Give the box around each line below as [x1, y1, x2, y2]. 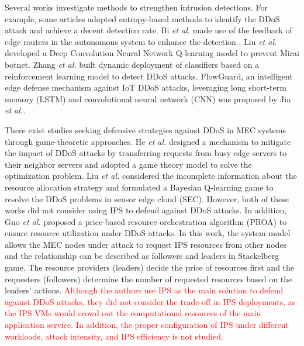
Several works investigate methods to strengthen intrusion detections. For [5, 1, 268, 13]
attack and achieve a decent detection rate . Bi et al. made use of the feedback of [5, 24, 292, 36]
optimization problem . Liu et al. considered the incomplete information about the [5, 169, 297, 182]
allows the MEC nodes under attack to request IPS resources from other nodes [5, 238, 287, 250]
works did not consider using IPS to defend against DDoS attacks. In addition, [5, 204, 287, 216]
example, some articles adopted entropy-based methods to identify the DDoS [5, 12, 280, 25]
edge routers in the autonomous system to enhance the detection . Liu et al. [5, 35, 277, 47]
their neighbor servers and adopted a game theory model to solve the [5, 158, 252, 170]
